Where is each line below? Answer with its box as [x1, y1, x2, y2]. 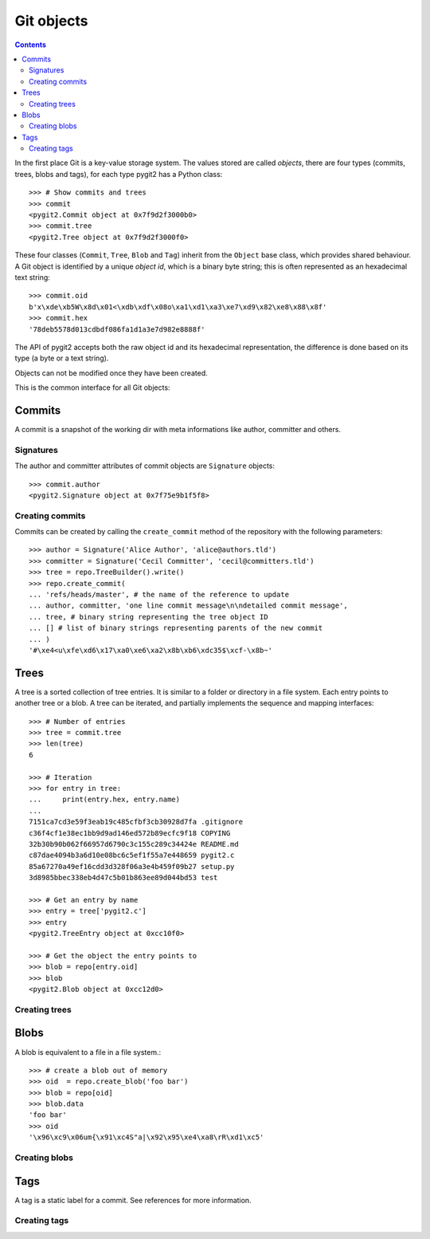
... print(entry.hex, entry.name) [29, 795, 181, 804]
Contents [14, 40, 47, 49]
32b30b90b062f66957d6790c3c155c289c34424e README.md [29, 840, 239, 848]
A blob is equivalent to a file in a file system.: [14, 1047, 162, 1056]
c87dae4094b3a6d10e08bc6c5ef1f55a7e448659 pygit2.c [29, 851, 235, 860]
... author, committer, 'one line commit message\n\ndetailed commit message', [29, 601, 348, 610]
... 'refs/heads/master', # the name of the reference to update [29, 590, 290, 600]
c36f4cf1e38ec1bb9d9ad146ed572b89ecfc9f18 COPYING [29, 828, 231, 837]
